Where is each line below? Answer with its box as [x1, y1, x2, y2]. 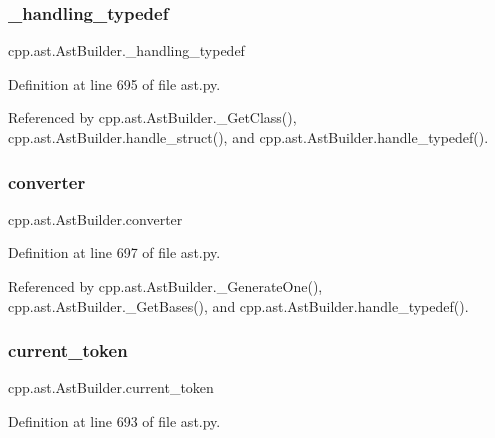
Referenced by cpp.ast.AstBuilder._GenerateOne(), [8, 276, 323, 296]
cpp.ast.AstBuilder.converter [8, 208, 183, 229]
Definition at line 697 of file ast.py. [8, 242, 221, 263]
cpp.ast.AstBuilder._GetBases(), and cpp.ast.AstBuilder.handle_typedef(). [8, 295, 469, 316]
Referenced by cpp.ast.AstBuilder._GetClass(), [8, 107, 297, 128]
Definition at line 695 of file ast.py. [8, 73, 221, 94]
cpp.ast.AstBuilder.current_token [8, 377, 214, 398]
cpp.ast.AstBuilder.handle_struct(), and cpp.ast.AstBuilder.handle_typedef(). [8, 127, 489, 147]
